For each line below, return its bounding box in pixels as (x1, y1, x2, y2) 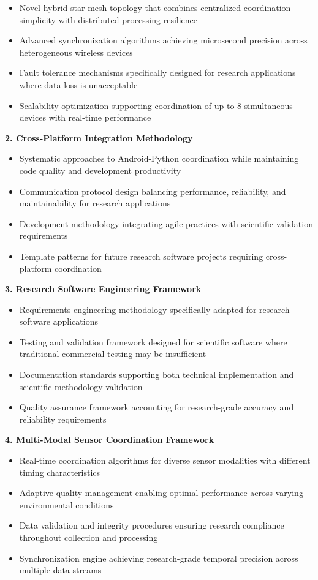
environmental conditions (19, 498, 114, 511)
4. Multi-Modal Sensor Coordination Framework (5, 433, 214, 446)
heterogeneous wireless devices (19, 45, 133, 58)
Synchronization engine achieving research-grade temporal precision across (19, 551, 298, 564)
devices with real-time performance (19, 111, 151, 124)
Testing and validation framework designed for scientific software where (19, 335, 287, 348)
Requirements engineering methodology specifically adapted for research (19, 303, 290, 315)
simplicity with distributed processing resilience (19, 13, 198, 26)
